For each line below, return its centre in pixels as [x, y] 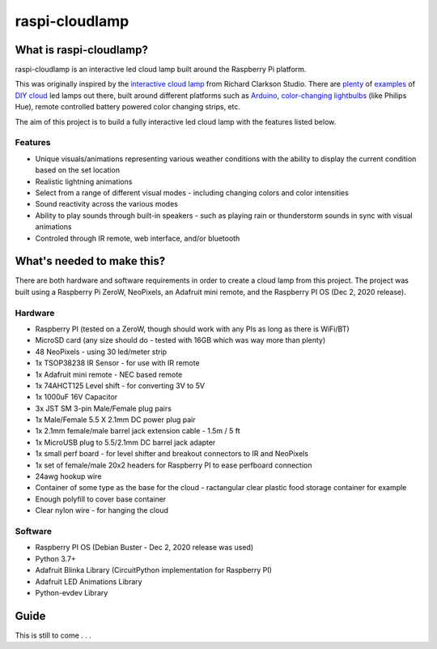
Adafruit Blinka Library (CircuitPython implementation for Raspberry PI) [154, 570]
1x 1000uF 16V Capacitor [76, 397]
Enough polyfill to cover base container [101, 499]
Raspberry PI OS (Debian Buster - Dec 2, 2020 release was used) [144, 548]
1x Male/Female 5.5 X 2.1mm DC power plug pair [115, 420]
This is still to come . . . [53, 635]
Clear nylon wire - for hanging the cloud [102, 510]
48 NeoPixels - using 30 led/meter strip [101, 352]
